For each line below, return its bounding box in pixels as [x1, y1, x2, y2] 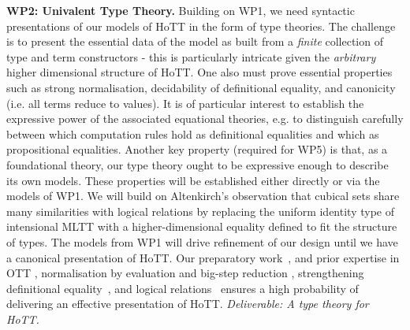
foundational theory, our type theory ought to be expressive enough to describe [6, 156, 389, 172]
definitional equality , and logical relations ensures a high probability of [6, 280, 359, 296]
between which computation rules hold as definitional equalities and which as [6, 125, 379, 142]
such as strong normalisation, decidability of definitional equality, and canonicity [6, 79, 396, 95]
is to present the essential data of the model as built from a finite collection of [6, 33, 383, 50]
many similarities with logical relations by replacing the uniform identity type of [6, 202, 394, 219]
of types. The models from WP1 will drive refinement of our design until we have [6, 233, 398, 250]
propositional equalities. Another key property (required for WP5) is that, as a [6, 141, 388, 158]
